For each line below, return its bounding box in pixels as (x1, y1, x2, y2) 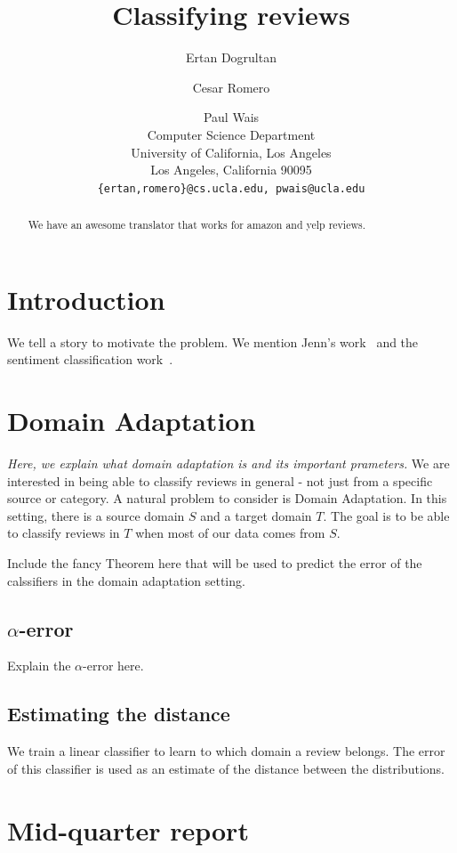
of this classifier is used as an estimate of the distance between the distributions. (7, 759, 445, 777)
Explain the (7, 656, 71, 675)
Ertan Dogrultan (185, 48, 277, 67)
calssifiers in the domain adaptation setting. (7, 571, 245, 589)
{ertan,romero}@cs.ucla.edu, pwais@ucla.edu (97, 182, 365, 195)
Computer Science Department (147, 125, 316, 143)
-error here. (83, 656, 144, 675)
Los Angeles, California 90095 (150, 160, 312, 179)
